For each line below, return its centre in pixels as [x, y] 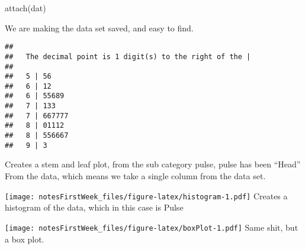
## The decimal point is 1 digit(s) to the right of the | [128, 56]
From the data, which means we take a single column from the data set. [135, 176]
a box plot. [25, 239]
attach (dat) [25, 8]
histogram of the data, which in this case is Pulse [94, 207]
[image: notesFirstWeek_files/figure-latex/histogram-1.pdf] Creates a [146, 195]
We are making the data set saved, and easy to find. [99, 28]
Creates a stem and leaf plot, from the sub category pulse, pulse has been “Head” [153, 164]
